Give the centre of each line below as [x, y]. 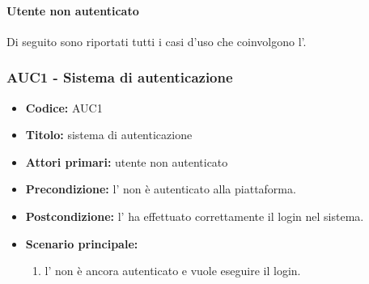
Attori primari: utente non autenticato [127, 161]
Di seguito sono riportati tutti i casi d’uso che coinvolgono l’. [157, 41]
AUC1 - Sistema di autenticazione [120, 77]
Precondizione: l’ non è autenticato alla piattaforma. [161, 189]
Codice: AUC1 [64, 107]
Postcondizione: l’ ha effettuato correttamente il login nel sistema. [195, 216]
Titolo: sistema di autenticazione [109, 135]
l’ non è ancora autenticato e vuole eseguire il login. [173, 271]
